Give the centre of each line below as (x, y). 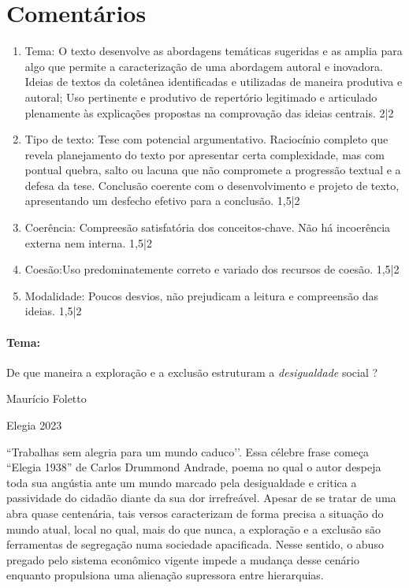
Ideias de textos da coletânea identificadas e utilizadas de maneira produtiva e (214, 82)
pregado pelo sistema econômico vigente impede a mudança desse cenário (183, 559)
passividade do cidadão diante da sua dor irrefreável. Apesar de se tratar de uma (201, 498)
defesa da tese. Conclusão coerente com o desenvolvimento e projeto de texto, (212, 185)
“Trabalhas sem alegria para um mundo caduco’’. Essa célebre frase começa (188, 451)
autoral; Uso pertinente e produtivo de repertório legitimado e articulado (201, 97)
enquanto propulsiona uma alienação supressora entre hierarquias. (165, 575)
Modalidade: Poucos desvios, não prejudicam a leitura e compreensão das (202, 295)
